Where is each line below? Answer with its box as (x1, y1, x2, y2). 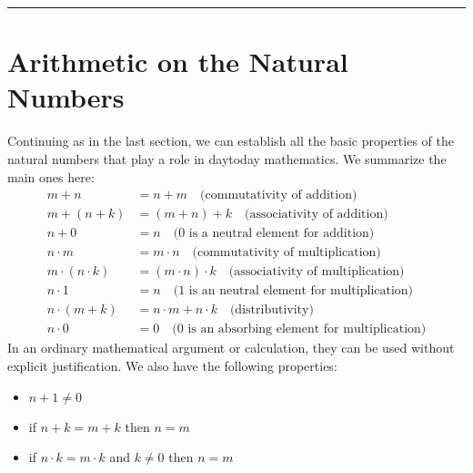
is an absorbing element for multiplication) (187, 323, 427, 336)
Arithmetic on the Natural (7, 43, 348, 80)
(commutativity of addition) (200, 189, 357, 202)
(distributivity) (229, 303, 314, 317)
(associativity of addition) (244, 208, 388, 221)
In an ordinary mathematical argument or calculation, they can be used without (7, 338, 455, 357)
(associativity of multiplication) (228, 265, 405, 279)
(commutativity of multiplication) (192, 246, 381, 260)
